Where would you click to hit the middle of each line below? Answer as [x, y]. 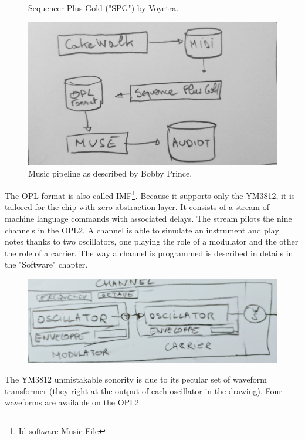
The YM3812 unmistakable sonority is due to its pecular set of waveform [136, 379]
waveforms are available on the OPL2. [73, 402]
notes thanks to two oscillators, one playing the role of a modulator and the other [152, 241]
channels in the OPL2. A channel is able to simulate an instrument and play [142, 230]
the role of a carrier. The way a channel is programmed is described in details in [149, 253]
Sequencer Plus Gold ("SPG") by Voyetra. [104, 8]
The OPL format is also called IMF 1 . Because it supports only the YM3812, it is [150, 194]
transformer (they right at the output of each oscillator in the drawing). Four [143, 390]
